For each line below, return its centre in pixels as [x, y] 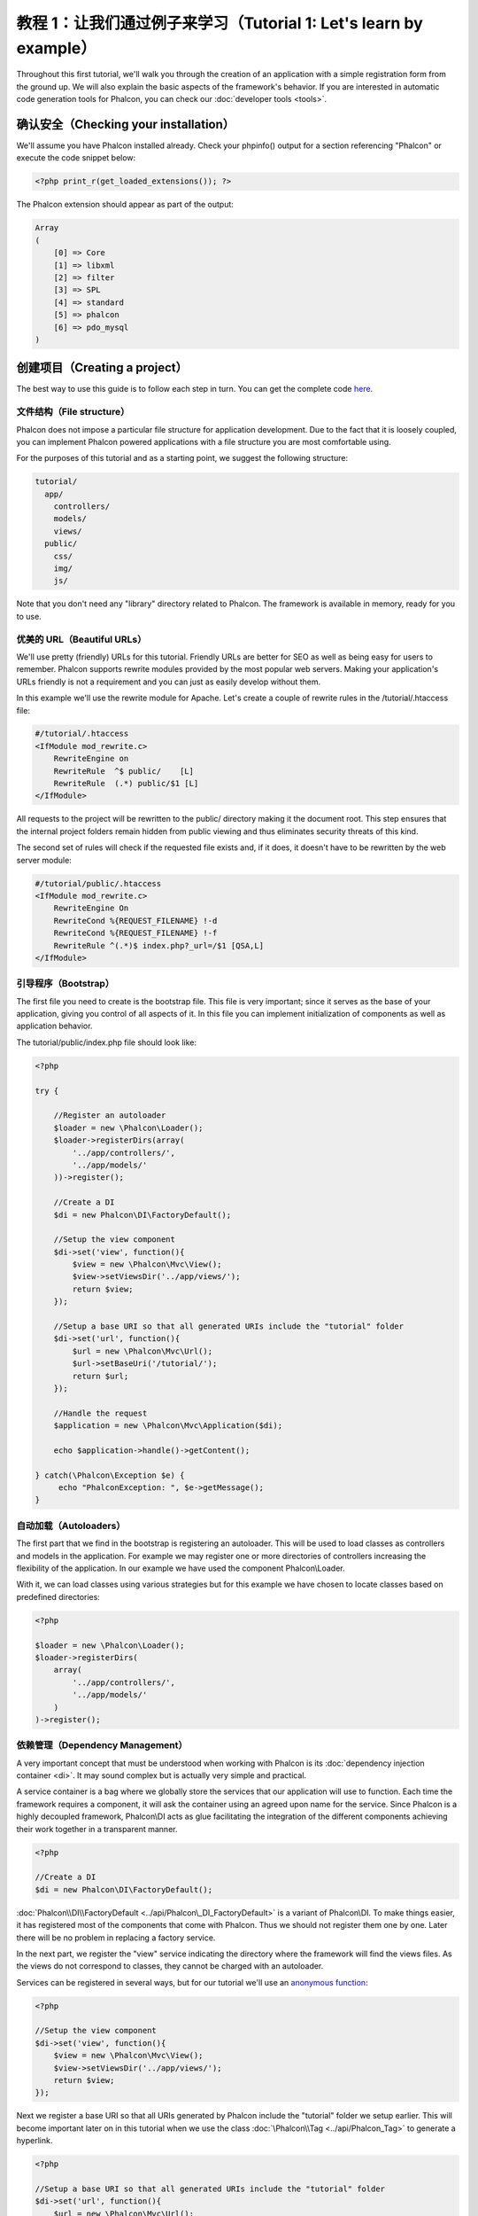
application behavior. [54, 1026]
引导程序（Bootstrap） [66, 984]
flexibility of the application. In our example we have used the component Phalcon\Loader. [181, 1568]
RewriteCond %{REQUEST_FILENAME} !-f [135, 933]
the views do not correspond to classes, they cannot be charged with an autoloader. [170, 1966]
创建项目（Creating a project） [102, 368]
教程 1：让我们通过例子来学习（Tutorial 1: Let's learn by [220, 23]
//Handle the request [100, 1413]
